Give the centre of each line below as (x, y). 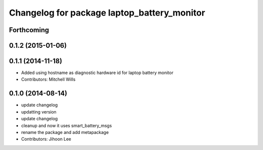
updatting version (39, 112)
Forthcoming (29, 30)
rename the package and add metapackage (65, 132)
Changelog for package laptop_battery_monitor (107, 13)
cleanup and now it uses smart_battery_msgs (66, 125)
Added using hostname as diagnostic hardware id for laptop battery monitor (97, 73)
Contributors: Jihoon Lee (46, 139)
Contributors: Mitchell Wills (48, 79)
